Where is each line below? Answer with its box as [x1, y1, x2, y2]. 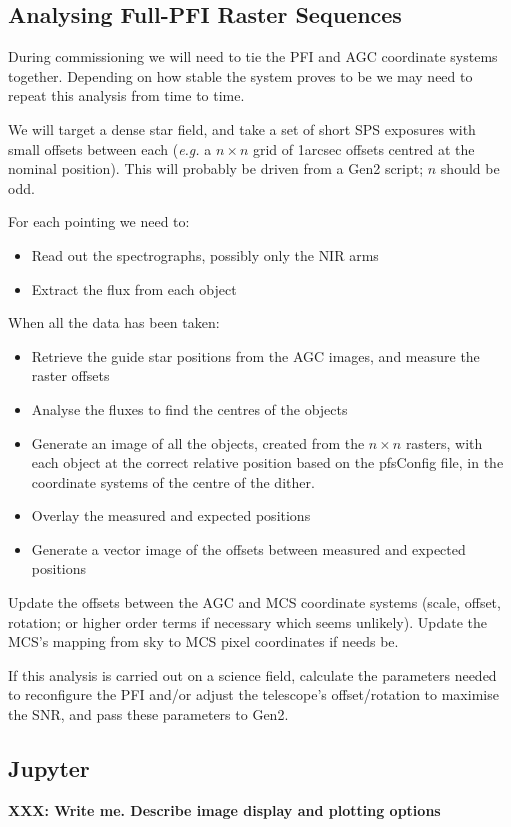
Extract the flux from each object [31, 278, 237, 299]
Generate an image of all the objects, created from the [31, 432, 365, 453]
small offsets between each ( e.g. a [8, 138, 212, 159]
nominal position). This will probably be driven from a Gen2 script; [8, 158, 424, 179]
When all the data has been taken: [8, 312, 220, 333]
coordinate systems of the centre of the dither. [31, 471, 315, 492]
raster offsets [31, 365, 110, 386]
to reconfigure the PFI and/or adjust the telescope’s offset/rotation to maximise [8, 684, 499, 705]
